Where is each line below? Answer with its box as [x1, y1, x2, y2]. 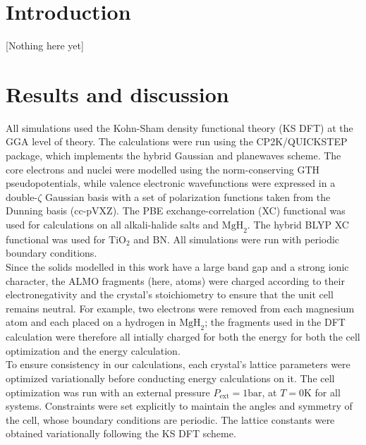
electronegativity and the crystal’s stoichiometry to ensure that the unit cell [6, 287, 334, 302]
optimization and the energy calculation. [6, 343, 181, 358]
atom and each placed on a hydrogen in [6, 315, 176, 329]
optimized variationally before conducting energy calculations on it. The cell [6, 370, 335, 385]
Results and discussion [6, 79, 229, 108]
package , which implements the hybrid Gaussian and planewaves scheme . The [6, 148, 341, 163]
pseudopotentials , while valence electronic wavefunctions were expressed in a [6, 176, 336, 190]
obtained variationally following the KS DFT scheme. [6, 426, 236, 441]
